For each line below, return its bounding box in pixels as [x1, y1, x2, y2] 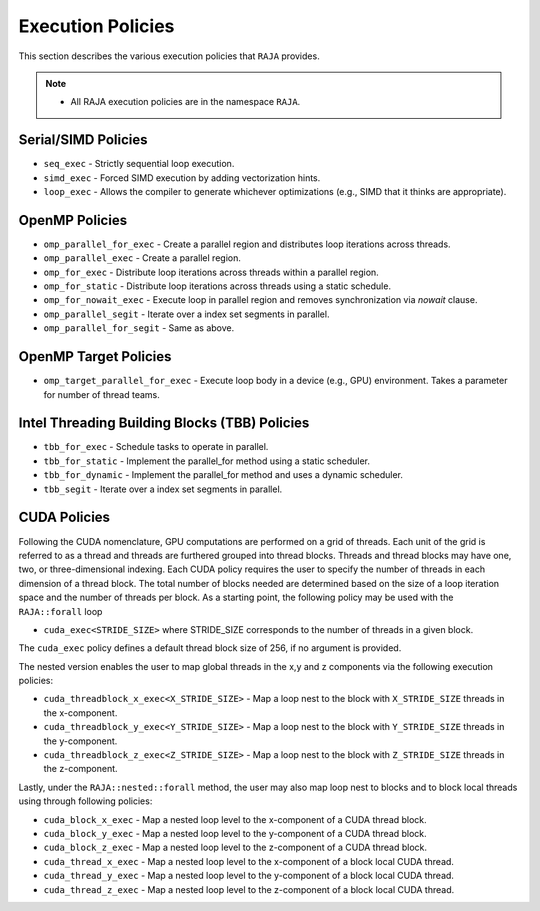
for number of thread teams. [43, 388, 160, 400]
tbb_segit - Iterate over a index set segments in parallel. [43, 483, 283, 495]
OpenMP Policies [18, 211, 128, 229]
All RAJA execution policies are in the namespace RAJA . [70, 96, 301, 108]
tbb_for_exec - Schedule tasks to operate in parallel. [43, 441, 269, 453]
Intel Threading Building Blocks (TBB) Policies [18, 415, 310, 432]
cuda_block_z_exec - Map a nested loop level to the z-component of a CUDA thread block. [43, 841, 427, 854]
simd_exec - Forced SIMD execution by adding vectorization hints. [43, 171, 321, 184]
